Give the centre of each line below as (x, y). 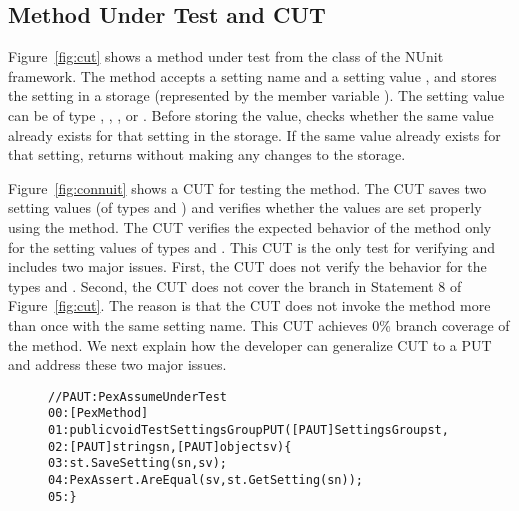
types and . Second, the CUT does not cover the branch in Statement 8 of (235, 285)
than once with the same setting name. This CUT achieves (188, 324)
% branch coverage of (444, 324)
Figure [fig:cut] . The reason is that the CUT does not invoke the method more (249, 305)
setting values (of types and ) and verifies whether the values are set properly (245, 207)
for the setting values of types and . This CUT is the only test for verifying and (252, 246)
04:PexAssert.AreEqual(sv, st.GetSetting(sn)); (206, 479)
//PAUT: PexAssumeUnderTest (137, 396)
